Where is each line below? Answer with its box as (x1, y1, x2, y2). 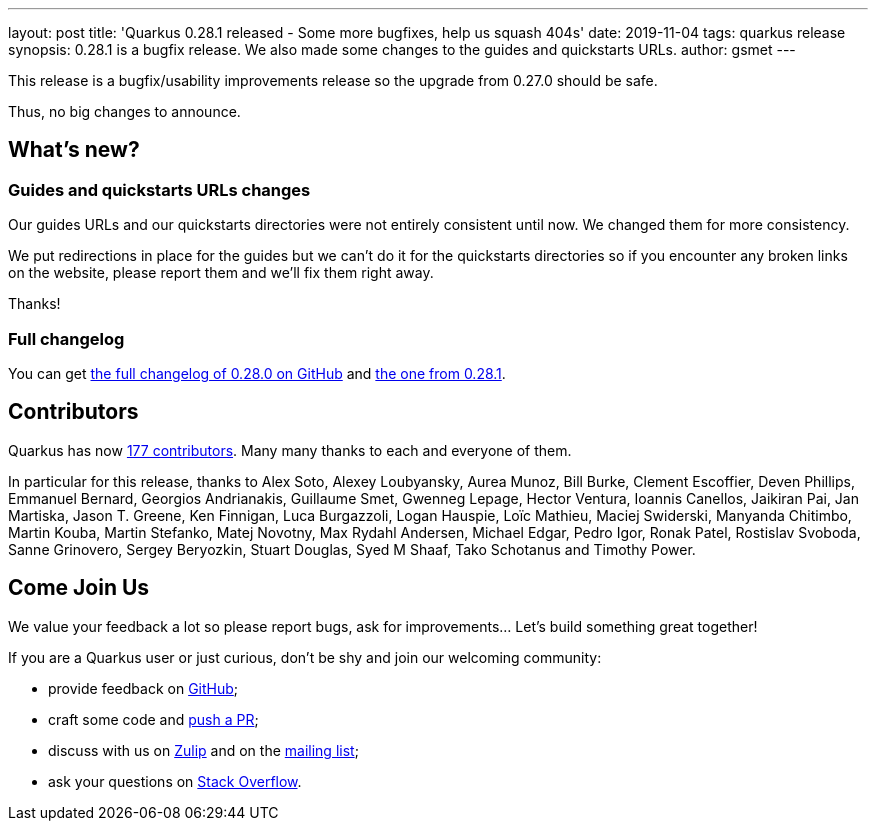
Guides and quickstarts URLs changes (8, 179, 311, 200)
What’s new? (8, 137, 140, 163)
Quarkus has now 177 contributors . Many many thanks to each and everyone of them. (8, 441, 572, 459)
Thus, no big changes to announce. (8, 103, 241, 120)
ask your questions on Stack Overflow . (48, 772, 302, 790)
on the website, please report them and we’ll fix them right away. (8, 264, 434, 282)
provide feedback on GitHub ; (48, 679, 239, 697)
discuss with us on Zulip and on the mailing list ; (48, 741, 359, 759)
